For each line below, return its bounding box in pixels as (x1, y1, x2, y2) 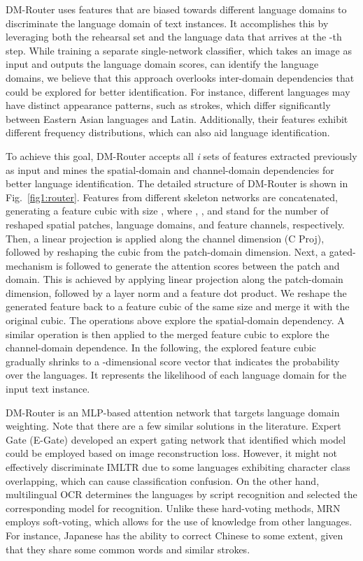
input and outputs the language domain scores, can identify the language (6, 57, 319, 71)
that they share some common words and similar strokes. (6, 541, 250, 556)
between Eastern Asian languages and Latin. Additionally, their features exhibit (6, 111, 348, 126)
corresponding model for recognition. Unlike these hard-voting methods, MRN (6, 500, 341, 515)
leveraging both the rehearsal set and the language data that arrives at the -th (6, 29, 342, 44)
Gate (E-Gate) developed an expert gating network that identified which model (6, 432, 346, 446)
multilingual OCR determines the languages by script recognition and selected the (6, 487, 357, 502)
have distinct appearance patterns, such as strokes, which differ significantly (6, 98, 331, 112)
